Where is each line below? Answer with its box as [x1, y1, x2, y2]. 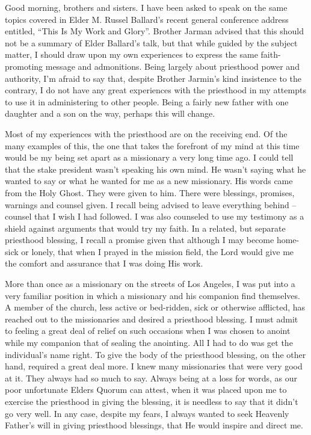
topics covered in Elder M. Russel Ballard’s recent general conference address [5, 13, 289, 25]
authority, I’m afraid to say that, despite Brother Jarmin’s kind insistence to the [5, 72, 301, 84]
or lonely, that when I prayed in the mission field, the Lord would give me [21, 245, 294, 258]
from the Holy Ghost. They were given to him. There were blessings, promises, [5, 186, 295, 199]
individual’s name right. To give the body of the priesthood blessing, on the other [5, 348, 306, 360]
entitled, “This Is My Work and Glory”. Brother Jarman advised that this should [5, 25, 304, 37]
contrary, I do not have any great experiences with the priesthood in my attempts [5, 84, 306, 96]
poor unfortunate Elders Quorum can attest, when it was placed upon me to [5, 383, 287, 396]
